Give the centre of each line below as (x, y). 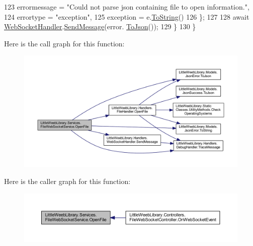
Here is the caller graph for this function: (67, 181)
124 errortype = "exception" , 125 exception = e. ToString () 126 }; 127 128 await (127, 16)
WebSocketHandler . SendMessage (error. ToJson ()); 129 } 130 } (100, 26)
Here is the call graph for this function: (64, 43)
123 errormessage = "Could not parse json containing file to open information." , (127, 7)
